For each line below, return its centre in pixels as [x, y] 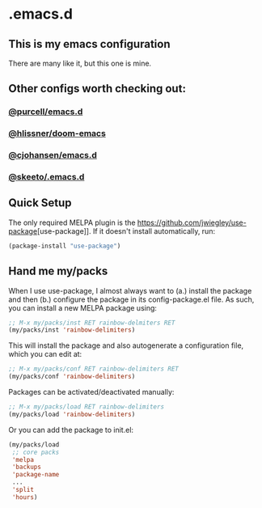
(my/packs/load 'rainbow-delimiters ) [72, 414]
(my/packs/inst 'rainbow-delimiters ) [72, 330]
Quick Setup [40, 203]
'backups [27, 467]
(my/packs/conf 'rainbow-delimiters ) [72, 377]
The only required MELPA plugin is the [72, 222]
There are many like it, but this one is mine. [80, 63]
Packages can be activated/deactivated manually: [91, 392]
